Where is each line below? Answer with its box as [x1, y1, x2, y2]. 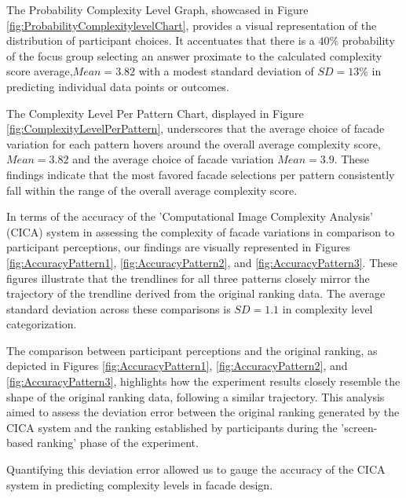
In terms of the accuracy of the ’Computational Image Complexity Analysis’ [6, 208, 373, 225]
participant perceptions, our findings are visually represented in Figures [6, 239, 351, 255]
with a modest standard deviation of [138, 63, 314, 79]
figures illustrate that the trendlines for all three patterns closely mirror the [6, 269, 370, 286]
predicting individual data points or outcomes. [6, 78, 229, 94]
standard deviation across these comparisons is [6, 300, 231, 317]
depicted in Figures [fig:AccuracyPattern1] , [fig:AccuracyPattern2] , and [6, 357, 348, 374]
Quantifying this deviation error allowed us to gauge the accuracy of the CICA [6, 461, 386, 478]
